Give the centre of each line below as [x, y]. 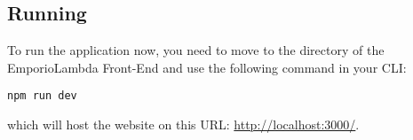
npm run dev [42, 96]
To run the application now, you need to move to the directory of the [196, 50]
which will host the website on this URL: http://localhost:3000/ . [183, 124]
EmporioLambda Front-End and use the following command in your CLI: [207, 67]
